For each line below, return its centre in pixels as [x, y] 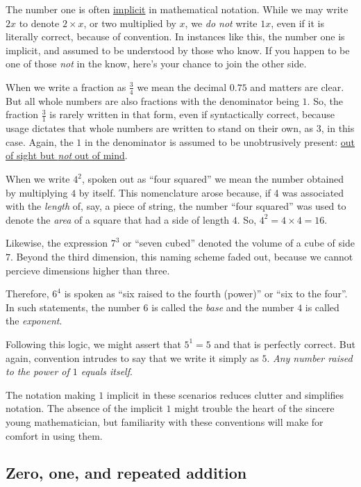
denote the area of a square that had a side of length [118, 219]
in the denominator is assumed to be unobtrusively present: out [220, 141]
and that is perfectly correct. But [285, 344]
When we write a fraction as [66, 86]
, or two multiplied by [130, 23]
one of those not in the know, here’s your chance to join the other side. [156, 64]
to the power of [37, 371]
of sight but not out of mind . [67, 155]
